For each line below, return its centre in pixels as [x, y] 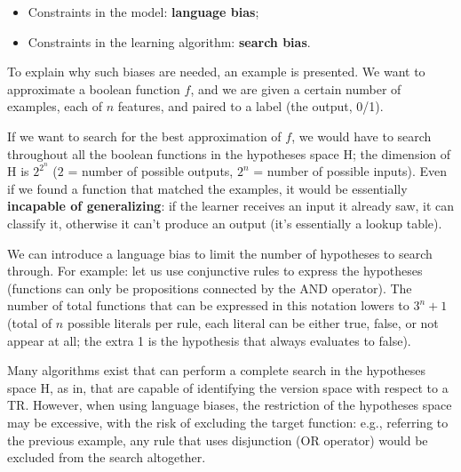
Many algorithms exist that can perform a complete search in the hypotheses [217, 370]
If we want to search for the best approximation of [144, 136]
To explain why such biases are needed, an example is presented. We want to [216, 72]
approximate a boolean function [94, 88]
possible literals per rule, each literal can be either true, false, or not [253, 322]
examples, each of [55, 106]
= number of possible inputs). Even [350, 171]
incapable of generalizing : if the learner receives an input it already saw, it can [231, 206]
